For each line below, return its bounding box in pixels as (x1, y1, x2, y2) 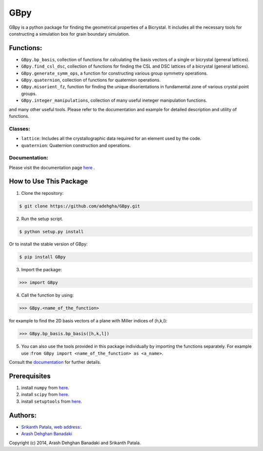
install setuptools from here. (21, 398, 82, 404)
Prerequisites (9, 372, 51, 380)
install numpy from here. (21, 385, 69, 391)
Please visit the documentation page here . (9, 165, 95, 170)
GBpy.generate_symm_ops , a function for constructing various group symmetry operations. (21, 70, 208, 76)
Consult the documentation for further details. (9, 359, 101, 365)
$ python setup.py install (19, 229, 84, 234)
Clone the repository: (21, 190, 64, 196)
